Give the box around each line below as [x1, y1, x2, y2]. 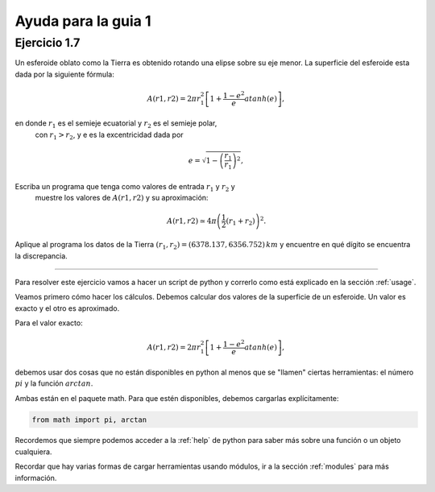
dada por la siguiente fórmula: [14, 69, 114, 79]
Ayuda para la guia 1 [14, 12, 152, 30]
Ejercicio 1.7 [14, 35, 81, 50]
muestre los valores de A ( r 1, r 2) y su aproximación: [35, 193, 209, 203]
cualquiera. [14, 447, 52, 457]
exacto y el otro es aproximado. [14, 303, 120, 313]
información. [14, 473, 57, 482]
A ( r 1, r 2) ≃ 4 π [166, 216, 217, 225]
